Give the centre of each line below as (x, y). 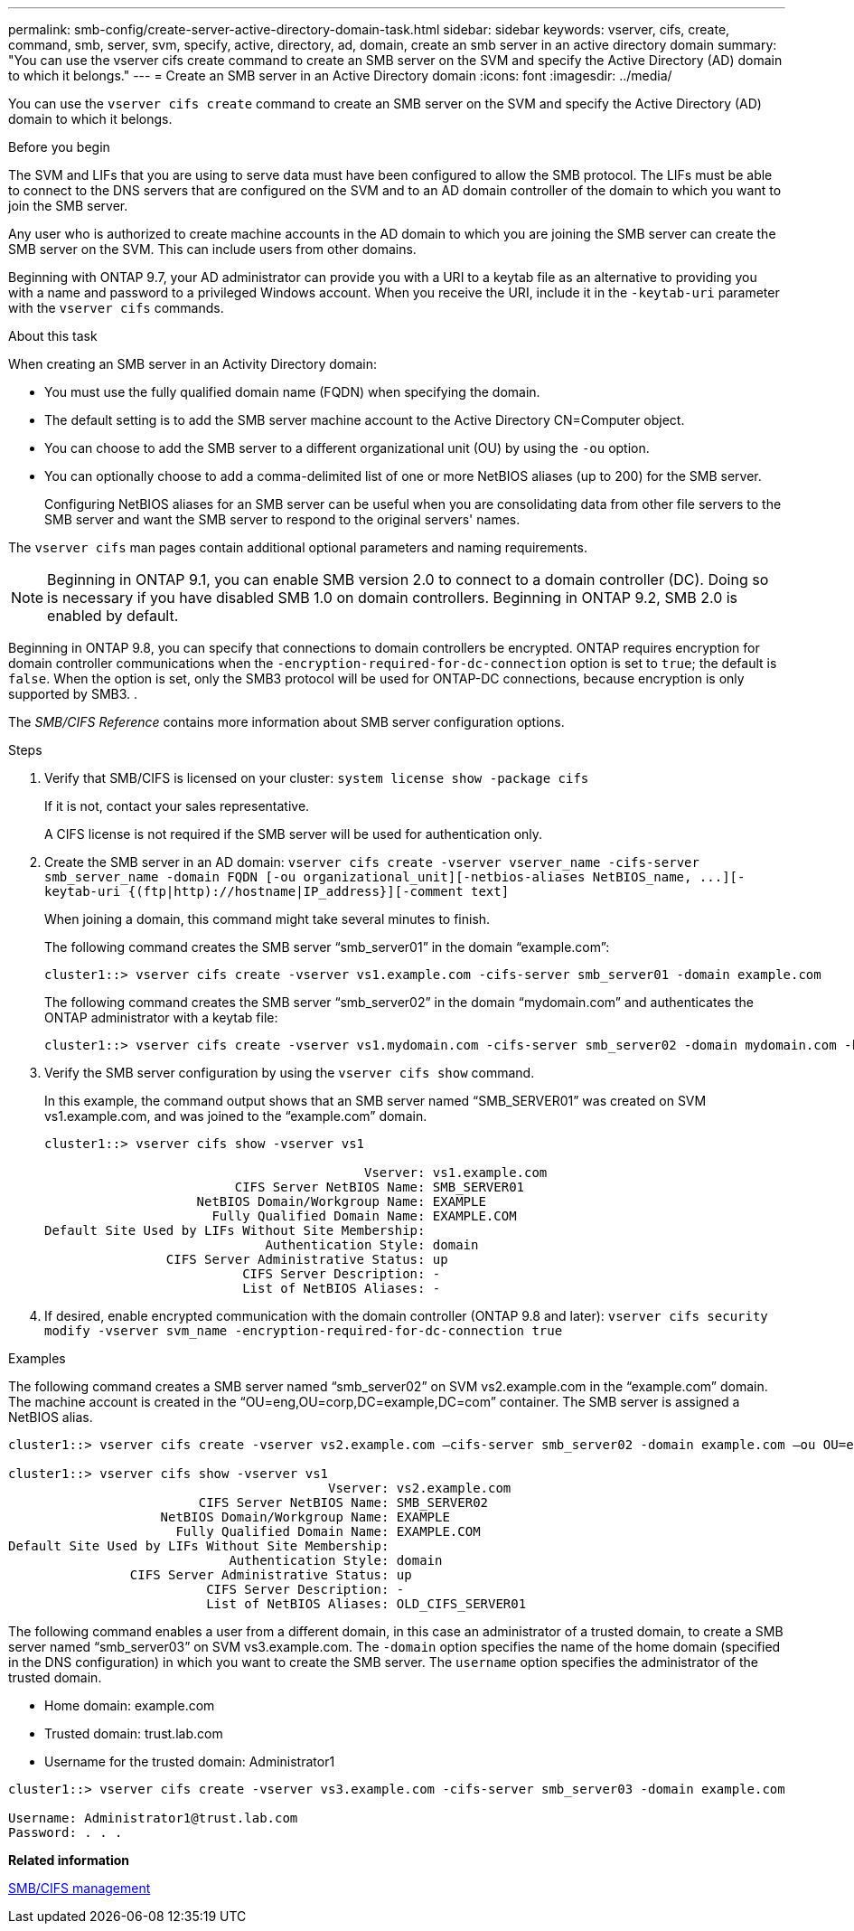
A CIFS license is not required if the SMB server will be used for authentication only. (294, 834)
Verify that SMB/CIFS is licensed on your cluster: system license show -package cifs (317, 778)
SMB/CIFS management (80, 1888)
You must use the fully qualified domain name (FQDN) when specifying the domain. (292, 392)
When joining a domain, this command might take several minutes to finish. (267, 919)
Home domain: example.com (130, 1705)
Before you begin (59, 147)
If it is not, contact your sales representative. (177, 806)
